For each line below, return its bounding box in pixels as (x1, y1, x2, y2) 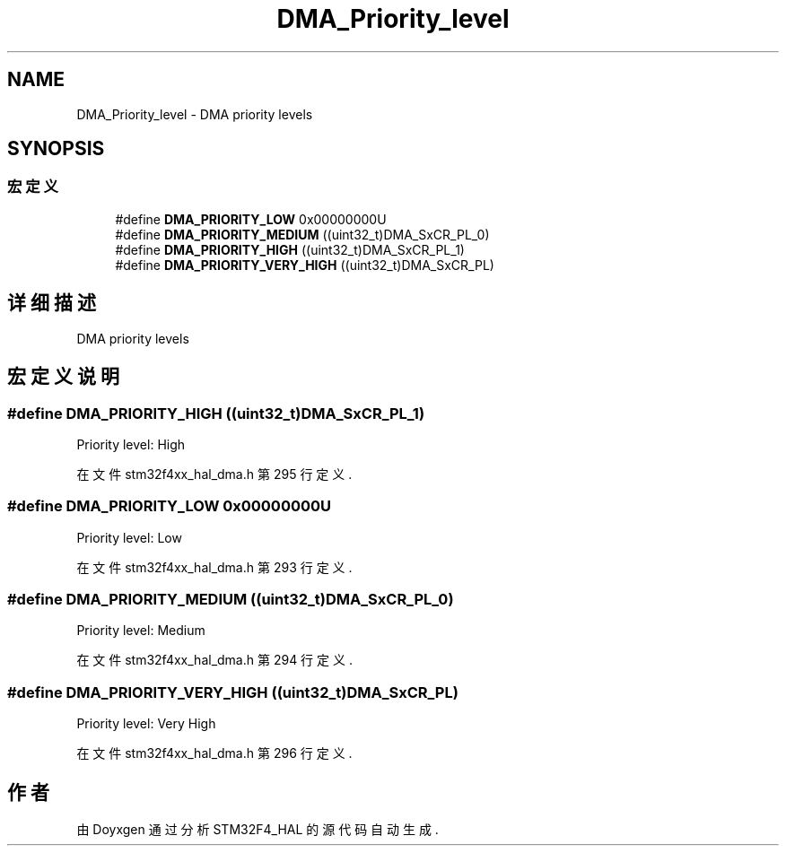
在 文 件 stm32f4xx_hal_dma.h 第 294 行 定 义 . (76, 652, 353, 668)
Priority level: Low (76, 529, 182, 545)
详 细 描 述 (7, 292, 96, 315)
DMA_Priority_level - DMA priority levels (76, 106, 313, 122)
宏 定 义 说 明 (7, 365, 119, 388)
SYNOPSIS (7, 137, 105, 161)
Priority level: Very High (76, 716, 216, 732)
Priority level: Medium (76, 622, 205, 639)
